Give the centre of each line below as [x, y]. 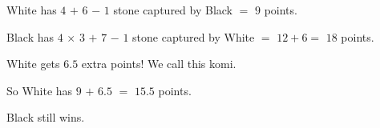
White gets [33, 64]
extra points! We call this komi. [159, 64]
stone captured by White [194, 36]
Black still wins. [46, 117]
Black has [30, 36]
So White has [40, 90]
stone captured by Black [173, 10]
